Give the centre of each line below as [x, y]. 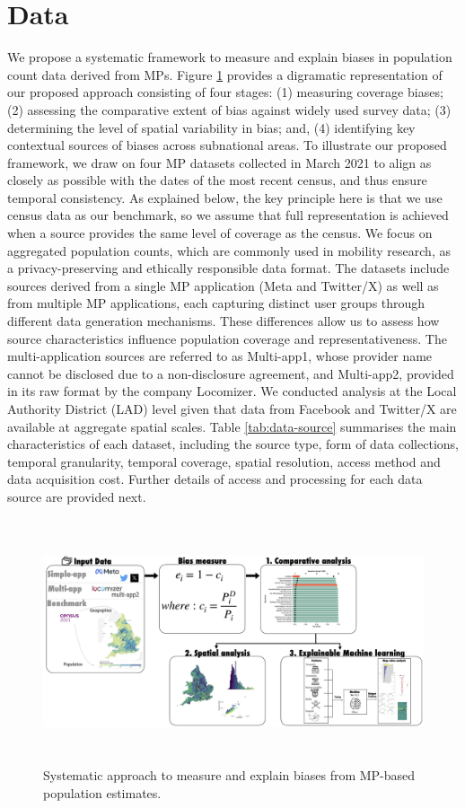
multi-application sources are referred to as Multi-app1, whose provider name [220, 356]
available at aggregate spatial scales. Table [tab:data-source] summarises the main [232, 426]
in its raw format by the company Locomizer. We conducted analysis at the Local [232, 391]
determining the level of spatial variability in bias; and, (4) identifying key [211, 127]
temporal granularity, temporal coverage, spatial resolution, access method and [224, 461]
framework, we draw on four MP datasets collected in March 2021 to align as [219, 162]
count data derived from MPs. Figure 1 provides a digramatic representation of [225, 74]
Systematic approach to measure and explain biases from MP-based [229, 775]
